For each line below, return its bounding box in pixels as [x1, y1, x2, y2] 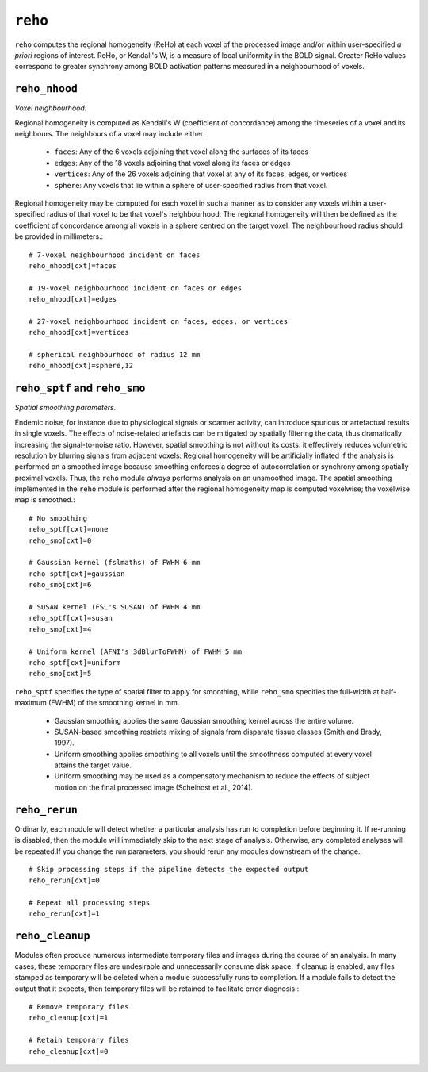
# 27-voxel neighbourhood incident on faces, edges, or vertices [29, 317, 289, 325]
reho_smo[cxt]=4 [29, 624, 92, 634]
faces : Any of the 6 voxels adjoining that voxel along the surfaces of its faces [54, 147, 309, 156]
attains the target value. [54, 760, 132, 770]
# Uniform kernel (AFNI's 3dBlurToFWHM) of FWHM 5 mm [29, 647, 242, 656]
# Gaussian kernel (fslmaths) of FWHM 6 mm [29, 558, 201, 567]
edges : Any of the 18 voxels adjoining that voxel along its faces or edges [54, 158, 291, 167]
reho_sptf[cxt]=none [29, 524, 109, 534]
